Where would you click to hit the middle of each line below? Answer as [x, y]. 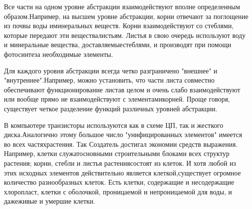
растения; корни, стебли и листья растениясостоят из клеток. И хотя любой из [120, 163]
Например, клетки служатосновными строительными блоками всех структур [117, 153]
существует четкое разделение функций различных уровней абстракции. [111, 108]
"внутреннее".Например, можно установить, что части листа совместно [109, 80]
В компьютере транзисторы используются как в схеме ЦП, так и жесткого [114, 125]
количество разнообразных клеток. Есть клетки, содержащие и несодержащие [119, 182]
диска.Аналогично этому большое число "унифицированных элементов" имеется [123, 134]
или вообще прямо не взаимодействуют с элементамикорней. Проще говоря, [117, 99]
